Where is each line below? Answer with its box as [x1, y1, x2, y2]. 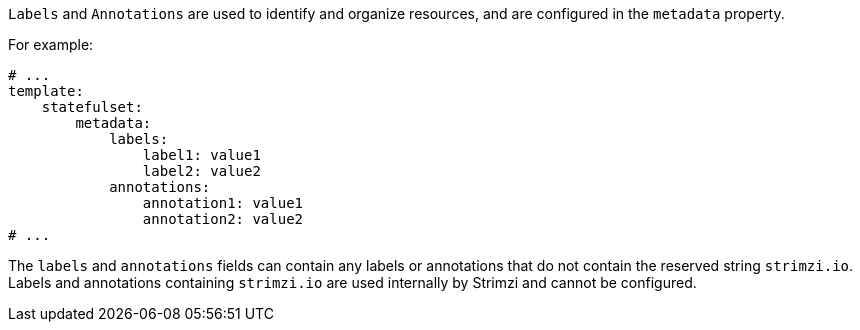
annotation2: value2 [142, 211, 304, 227]
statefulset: [41, 99, 143, 115]
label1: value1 [142, 147, 261, 163]
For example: [8, 36, 94, 53]
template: [8, 83, 84, 99]
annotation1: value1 [142, 195, 304, 211]
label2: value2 [142, 163, 261, 179]
